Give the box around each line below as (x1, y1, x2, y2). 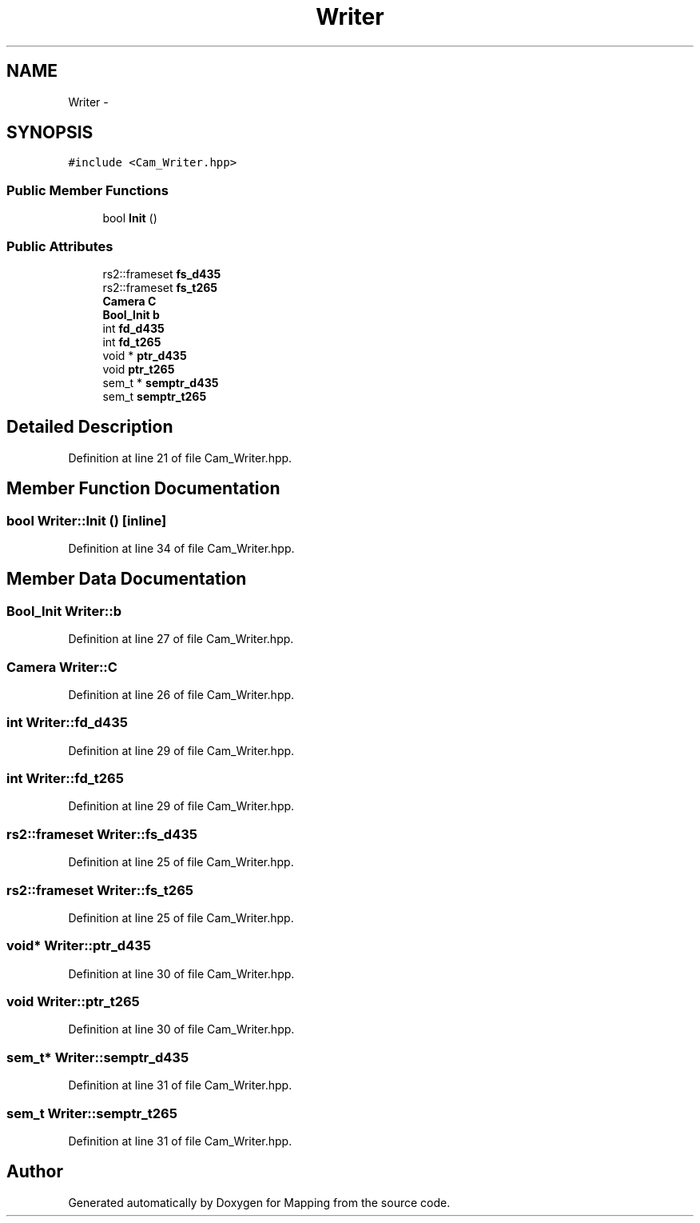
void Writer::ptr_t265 (6, 993, 140, 1010)
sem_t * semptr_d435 (102, 375, 219, 390)
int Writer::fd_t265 (6, 770, 124, 787)
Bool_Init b (102, 307, 160, 322)
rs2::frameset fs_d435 (102, 266, 221, 281)
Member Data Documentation (6, 569, 247, 590)
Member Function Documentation (6, 478, 280, 499)
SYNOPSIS (6, 122, 93, 143)
